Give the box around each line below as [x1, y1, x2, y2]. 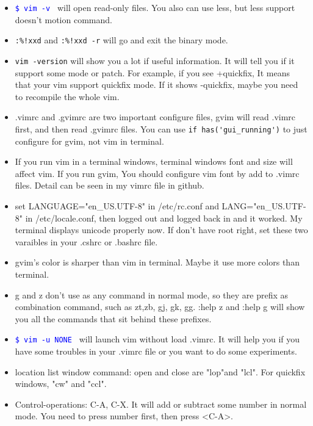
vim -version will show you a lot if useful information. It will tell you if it [15, 54, 295, 67]
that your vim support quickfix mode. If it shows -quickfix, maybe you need [15, 78, 298, 91]
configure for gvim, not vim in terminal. [15, 134, 164, 147]
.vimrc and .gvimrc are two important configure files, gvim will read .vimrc [15, 110, 296, 123]
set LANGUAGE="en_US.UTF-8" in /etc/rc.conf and [15, 199, 219, 212]
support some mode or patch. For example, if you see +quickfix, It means [15, 66, 290, 79]
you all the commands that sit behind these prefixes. [15, 312, 212, 325]
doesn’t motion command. [15, 13, 112, 26]
